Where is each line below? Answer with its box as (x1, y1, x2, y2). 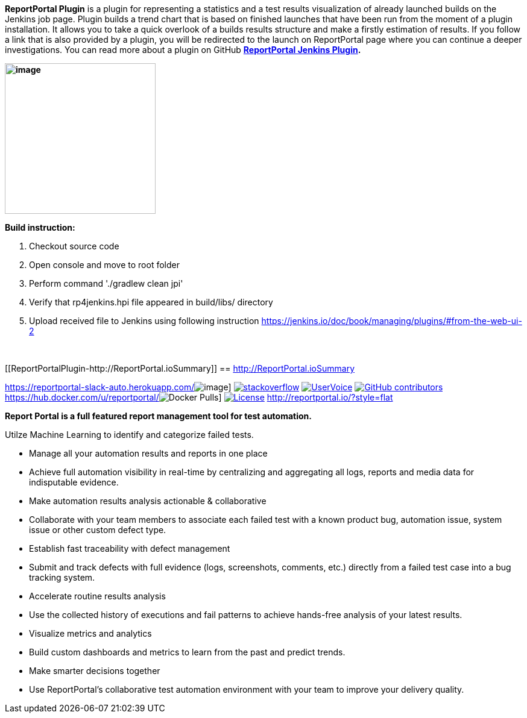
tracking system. (29, 572, 95, 582)
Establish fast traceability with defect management (29, 543, 230, 554)
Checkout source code (29, 241, 119, 251)
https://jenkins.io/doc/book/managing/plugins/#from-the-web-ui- (261, 316, 522, 326)
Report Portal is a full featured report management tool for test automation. (5, 411, 312, 421)
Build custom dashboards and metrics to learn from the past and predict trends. (29, 647, 346, 657)
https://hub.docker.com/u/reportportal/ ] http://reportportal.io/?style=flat (5, 392, 393, 402)
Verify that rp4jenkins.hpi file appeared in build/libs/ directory (29, 297, 273, 307)
